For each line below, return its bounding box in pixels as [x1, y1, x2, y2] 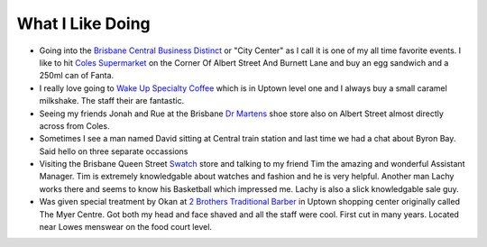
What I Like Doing [16, 14, 151, 33]
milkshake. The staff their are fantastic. [39, 96, 185, 106]
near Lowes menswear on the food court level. [39, 222, 212, 233]
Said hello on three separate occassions [39, 145, 188, 157]
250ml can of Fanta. [39, 70, 115, 81]
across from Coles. [39, 120, 110, 131]
